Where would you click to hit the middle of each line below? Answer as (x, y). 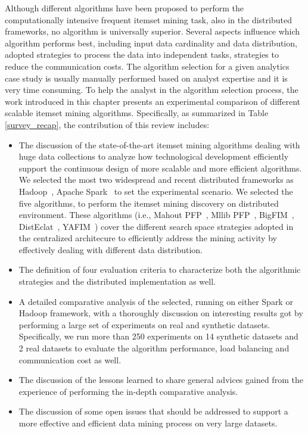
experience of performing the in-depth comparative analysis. (128, 391)
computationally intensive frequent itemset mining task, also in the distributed (148, 19)
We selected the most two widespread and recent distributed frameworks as (156, 180)
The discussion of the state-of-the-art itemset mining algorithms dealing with (159, 144)
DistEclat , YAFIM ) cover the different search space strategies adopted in (156, 226)
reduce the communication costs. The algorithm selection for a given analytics (147, 66)
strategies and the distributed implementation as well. (117, 281)
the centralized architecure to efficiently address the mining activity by (148, 238)
